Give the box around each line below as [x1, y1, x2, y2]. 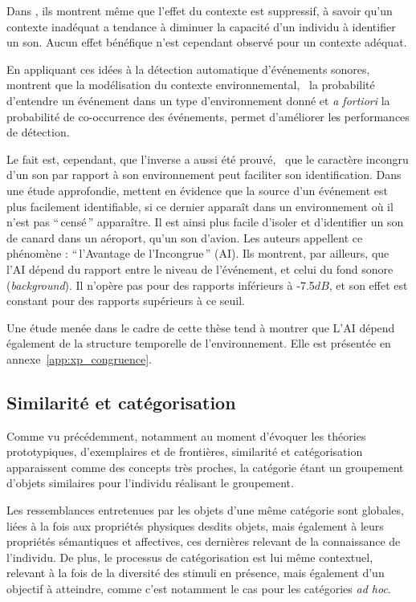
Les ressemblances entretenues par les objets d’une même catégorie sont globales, [6, 502, 404, 519]
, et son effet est [328, 276, 408, 293]
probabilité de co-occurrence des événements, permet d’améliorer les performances [6, 108, 410, 124]
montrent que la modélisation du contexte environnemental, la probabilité [6, 76, 375, 93]
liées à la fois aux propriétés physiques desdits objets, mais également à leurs [6, 517, 384, 534]
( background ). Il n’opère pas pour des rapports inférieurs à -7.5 [6, 276, 315, 293]
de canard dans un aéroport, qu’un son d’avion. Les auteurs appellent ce [6, 229, 363, 246]
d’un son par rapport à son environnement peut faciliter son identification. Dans [6, 166, 402, 183]
